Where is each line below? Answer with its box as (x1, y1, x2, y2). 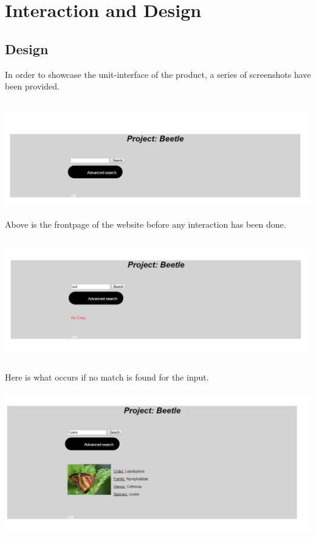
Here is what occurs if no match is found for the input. (5, 371, 209, 384)
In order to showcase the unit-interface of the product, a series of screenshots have (5, 68, 311, 80)
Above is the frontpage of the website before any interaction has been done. (5, 218, 286, 231)
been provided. (5, 80, 60, 93)
